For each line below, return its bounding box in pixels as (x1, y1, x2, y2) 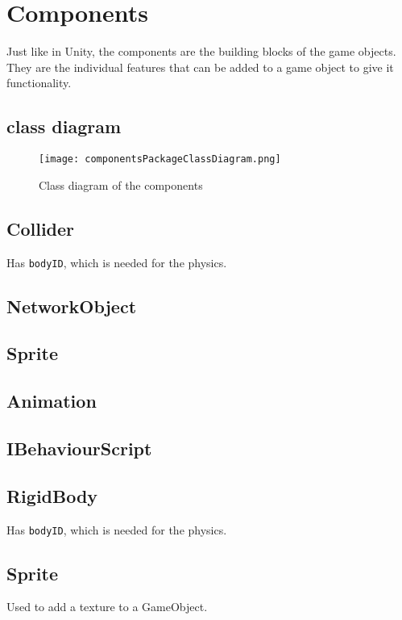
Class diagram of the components (39, 176, 203, 193)
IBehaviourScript (6, 435, 152, 460)
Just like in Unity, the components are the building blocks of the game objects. (6, 43, 396, 60)
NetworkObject (6, 293, 137, 318)
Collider (6, 216, 75, 241)
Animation (6, 388, 97, 413)
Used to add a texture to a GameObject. (6, 598, 208, 615)
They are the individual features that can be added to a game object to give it (6, 58, 394, 75)
